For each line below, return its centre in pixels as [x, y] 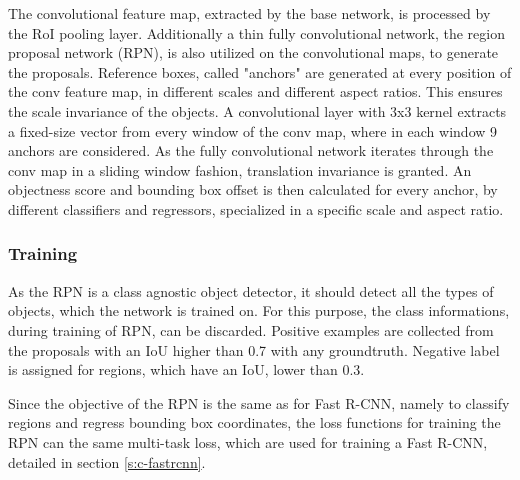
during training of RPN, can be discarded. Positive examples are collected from [251, 329]
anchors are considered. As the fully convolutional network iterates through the [251, 150]
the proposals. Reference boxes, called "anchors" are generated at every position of [260, 71]
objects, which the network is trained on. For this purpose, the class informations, [259, 310]
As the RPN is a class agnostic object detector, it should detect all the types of [251, 290]
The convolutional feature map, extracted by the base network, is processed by [249, 13]
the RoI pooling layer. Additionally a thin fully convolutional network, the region [256, 32]
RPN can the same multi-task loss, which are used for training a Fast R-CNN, [248, 441]
